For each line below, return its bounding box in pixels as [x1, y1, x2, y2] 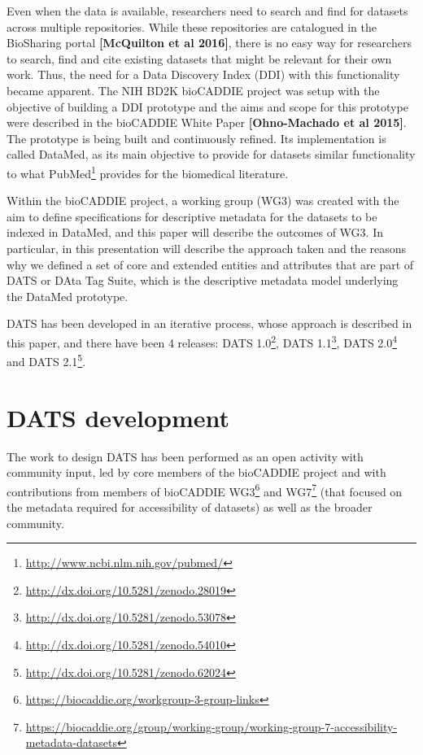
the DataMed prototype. [7, 287, 129, 304]
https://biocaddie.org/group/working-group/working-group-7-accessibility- [25, 718, 398, 735]
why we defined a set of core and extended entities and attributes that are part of [7, 255, 414, 273]
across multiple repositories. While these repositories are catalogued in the [7, 18, 377, 35]
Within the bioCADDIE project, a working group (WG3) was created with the [7, 192, 399, 209]
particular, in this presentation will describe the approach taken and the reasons [7, 239, 407, 256]
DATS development [7, 400, 229, 434]
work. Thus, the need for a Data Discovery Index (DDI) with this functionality [7, 66, 400, 83]
